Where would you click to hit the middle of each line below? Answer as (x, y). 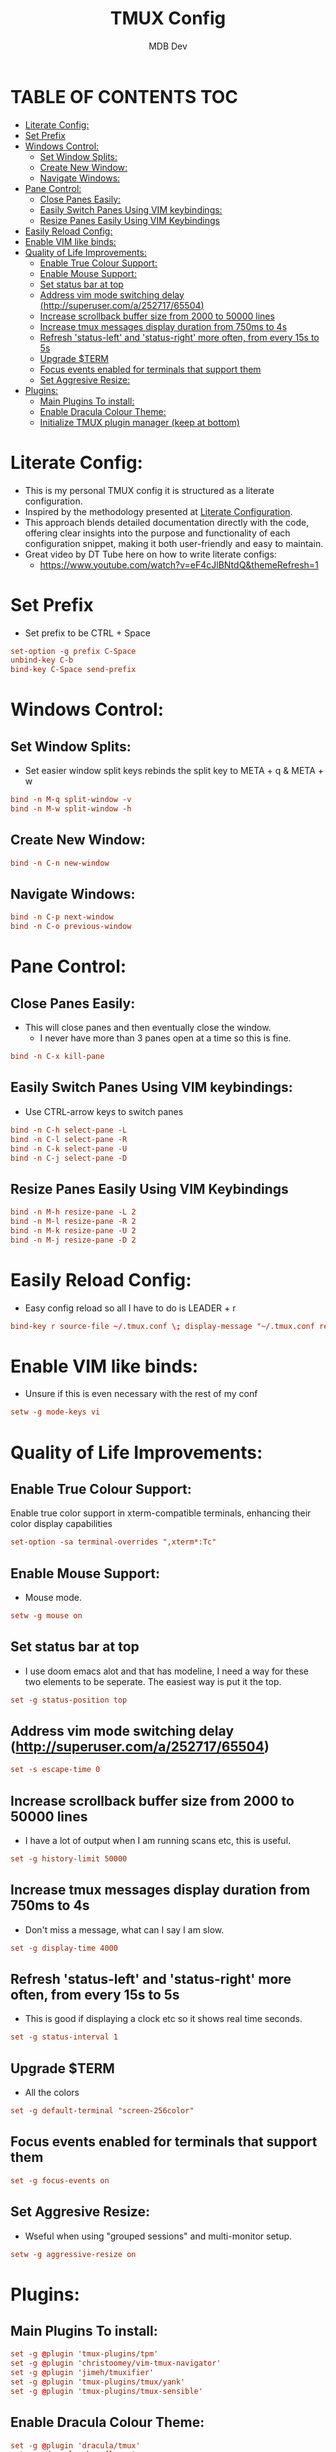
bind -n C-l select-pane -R (69, 1139)
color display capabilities (61, 1524)
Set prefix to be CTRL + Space (87, 633)
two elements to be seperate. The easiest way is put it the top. (153, 1681)
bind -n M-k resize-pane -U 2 (73, 1230)
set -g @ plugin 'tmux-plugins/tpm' (84, 2354)
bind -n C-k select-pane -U (69, 1148)
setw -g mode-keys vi (55, 1412)
